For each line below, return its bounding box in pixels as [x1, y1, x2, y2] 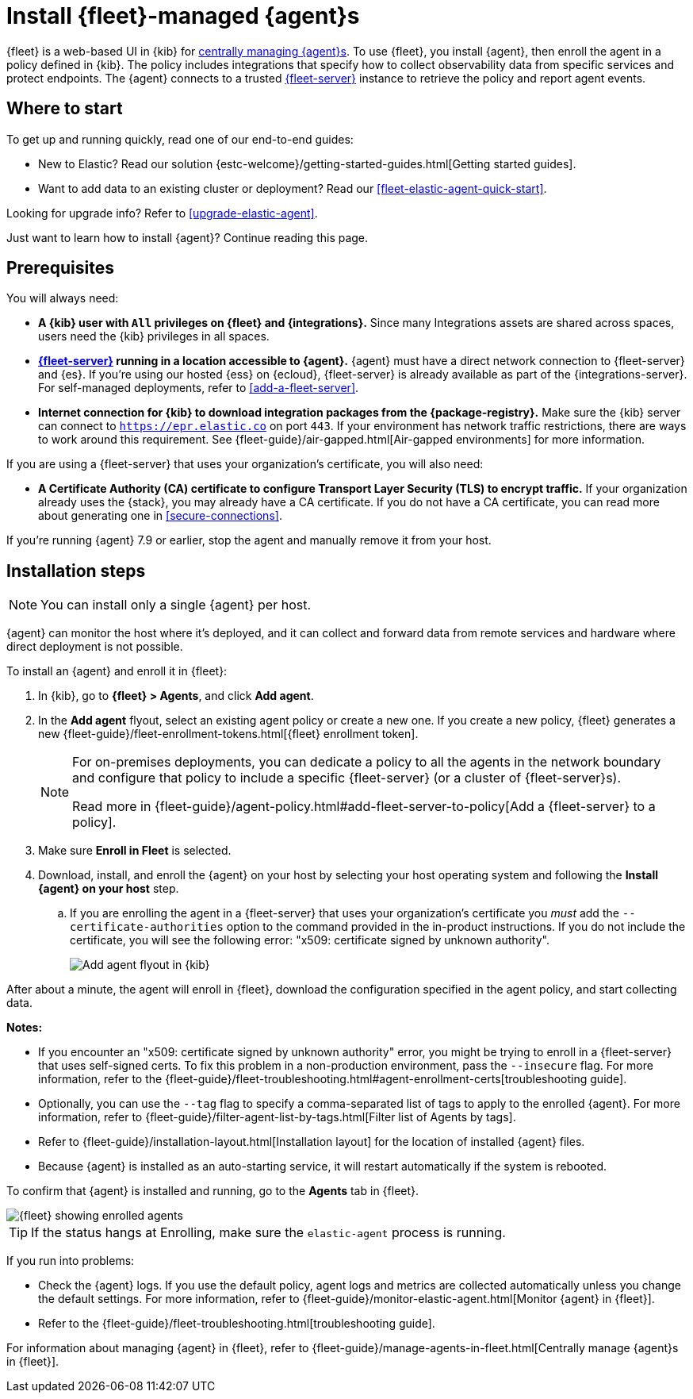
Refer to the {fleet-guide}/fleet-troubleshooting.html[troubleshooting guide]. [38, 1316, 435, 1331]
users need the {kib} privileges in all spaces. [38, 329, 270, 344]
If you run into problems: [6, 1254, 135, 1268]
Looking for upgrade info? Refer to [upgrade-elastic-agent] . [6, 206, 318, 220]
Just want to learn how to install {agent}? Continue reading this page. [6, 230, 369, 244]
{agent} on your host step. [38, 882, 179, 896]
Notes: [6, 1020, 43, 1035]
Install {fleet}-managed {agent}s [6, 2, 360, 29]
